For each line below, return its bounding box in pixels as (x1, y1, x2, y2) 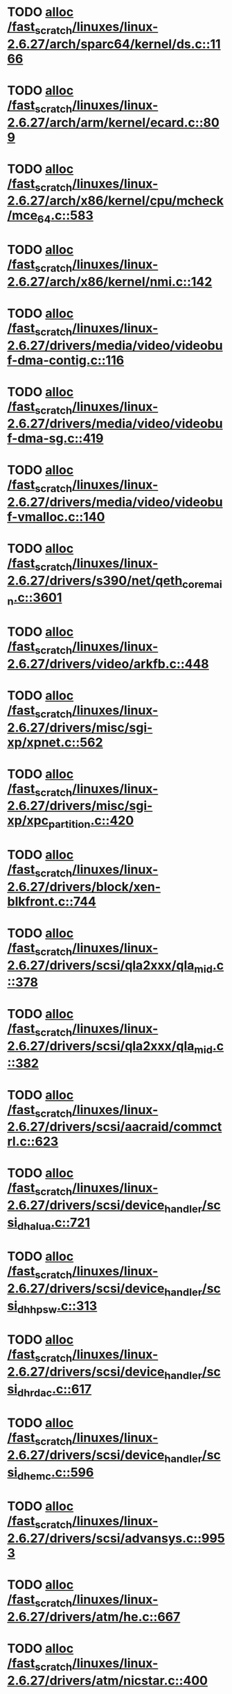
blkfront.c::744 (7, 893, 97, 909)
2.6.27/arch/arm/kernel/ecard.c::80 (7, 115, 220, 130)
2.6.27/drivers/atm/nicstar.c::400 (7, 1672, 208, 1688)
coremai (182, 577, 223, 591)
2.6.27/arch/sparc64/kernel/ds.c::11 (7, 36, 221, 52)
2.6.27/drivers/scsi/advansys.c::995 (7, 1530, 225, 1546)
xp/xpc (7, 813, 49, 829)
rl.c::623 (7, 1134, 59, 1149)
